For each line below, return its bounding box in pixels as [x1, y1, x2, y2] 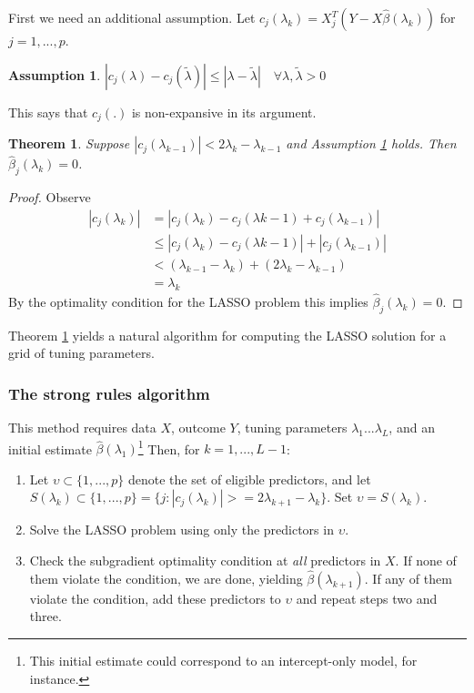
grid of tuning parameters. [8, 343, 155, 362]
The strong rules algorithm [8, 382, 210, 404]
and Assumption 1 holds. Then [286, 134, 457, 153]
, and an [388, 418, 435, 436]
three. [29, 606, 62, 626]
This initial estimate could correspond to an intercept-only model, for [29, 651, 418, 670]
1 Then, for [137, 436, 200, 458]
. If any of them [364, 568, 452, 587]
